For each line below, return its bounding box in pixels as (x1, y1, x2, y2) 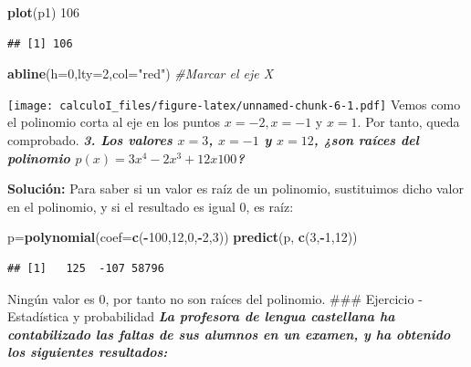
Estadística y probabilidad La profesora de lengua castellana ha (7, 307, 395, 326)
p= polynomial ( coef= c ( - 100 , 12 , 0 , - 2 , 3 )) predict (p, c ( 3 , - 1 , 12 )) (7, 227, 358, 246)
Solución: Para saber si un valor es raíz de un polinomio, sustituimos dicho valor (7, 179, 464, 198)
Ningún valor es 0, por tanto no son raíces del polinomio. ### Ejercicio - (7, 288, 423, 308)
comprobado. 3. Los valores (7, 131, 173, 150)
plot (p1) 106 (7, 3, 80, 21)
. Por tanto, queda (357, 112, 460, 131)
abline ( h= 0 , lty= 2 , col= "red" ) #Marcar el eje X (7, 64, 274, 83)
